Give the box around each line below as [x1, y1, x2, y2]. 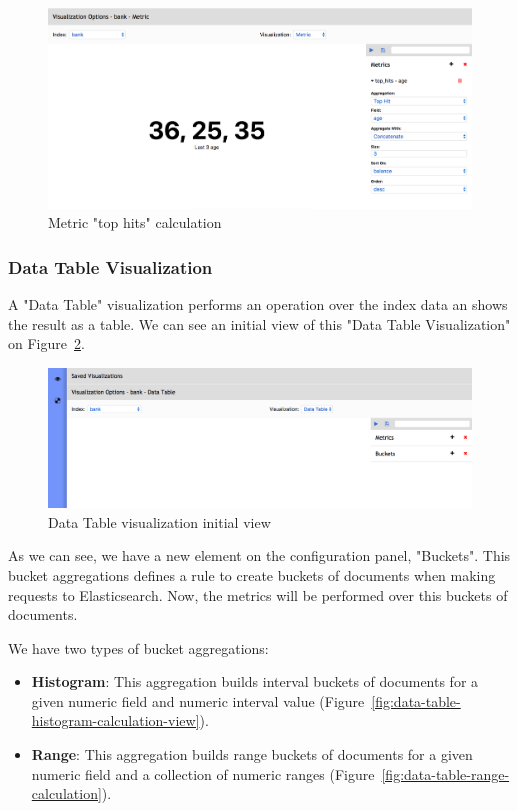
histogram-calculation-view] [31, 710, 200, 731]
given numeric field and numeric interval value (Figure [31, 690, 365, 711]
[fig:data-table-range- [381, 763, 510, 784]
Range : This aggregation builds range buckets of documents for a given [31, 744, 473, 765]
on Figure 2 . [8, 333, 85, 354]
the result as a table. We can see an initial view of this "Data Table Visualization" [8, 313, 511, 334]
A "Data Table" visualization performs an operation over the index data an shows [8, 294, 508, 314]
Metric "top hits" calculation [48, 212, 222, 233]
